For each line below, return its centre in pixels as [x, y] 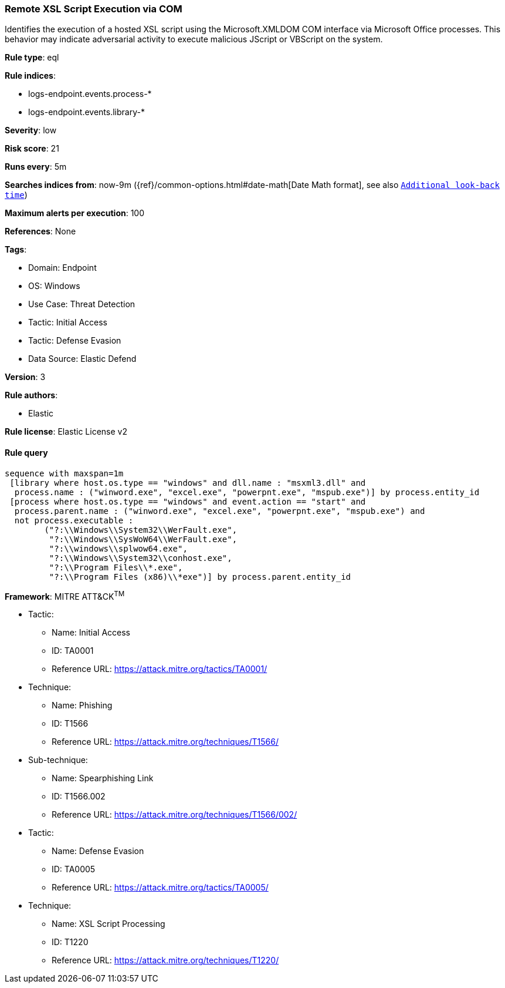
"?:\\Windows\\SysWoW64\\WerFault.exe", [143, 539]
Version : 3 [25, 377]
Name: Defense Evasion [98, 851]
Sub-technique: [58, 760]
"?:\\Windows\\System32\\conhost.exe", [140, 558]
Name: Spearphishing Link [103, 778]
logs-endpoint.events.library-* [87, 112]
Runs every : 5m [36, 167]
